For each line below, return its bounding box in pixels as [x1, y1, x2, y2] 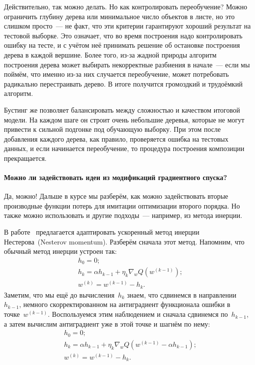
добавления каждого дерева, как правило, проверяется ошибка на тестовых [4, 133, 228, 144]
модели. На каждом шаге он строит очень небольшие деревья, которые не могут [4, 114, 245, 124]
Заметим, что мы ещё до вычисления [4, 289, 114, 300]
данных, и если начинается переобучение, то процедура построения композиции [4, 143, 245, 153]
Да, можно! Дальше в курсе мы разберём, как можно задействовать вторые [4, 191, 228, 201]
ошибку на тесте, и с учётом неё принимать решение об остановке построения [4, 40, 240, 50]
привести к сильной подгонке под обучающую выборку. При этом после [4, 124, 221, 134]
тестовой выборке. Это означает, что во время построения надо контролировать [4, 30, 243, 40]
